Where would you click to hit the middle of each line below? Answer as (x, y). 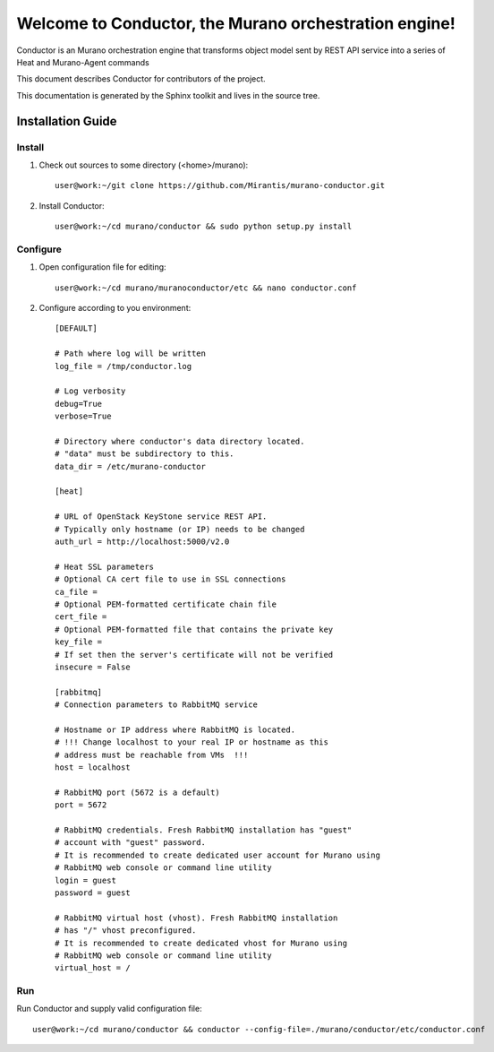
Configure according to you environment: (115, 307)
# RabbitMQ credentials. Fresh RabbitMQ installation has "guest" (204, 830)
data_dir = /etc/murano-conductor (130, 466)
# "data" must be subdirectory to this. (145, 454)
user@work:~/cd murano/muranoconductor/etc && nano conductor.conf (206, 288)
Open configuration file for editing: (102, 267)
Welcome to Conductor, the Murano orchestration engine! (236, 23)
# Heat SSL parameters (105, 566)
